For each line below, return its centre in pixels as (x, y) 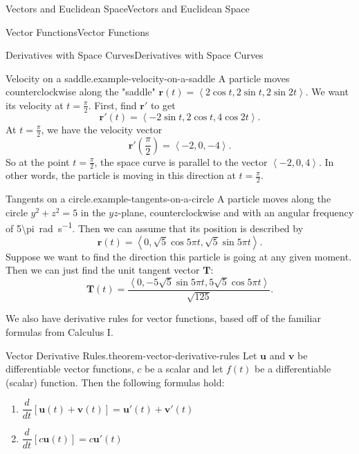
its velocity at (35, 105)
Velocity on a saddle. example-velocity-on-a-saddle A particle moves (148, 78)
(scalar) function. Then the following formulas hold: (115, 382)
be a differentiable (293, 369)
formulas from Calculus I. (59, 331)
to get (163, 105)
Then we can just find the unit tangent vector (103, 270)
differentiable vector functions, (70, 369)
